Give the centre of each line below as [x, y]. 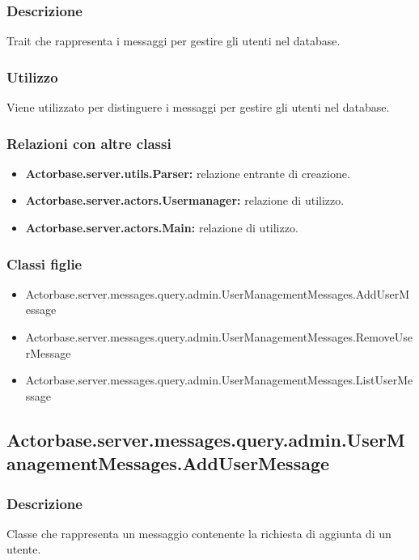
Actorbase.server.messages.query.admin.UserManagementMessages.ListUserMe [219, 380]
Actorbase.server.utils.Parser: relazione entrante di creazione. [188, 173]
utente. [24, 549]
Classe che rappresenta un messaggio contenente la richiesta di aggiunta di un [199, 533]
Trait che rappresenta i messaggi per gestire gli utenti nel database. [174, 41]
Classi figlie [44, 263]
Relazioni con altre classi [89, 143]
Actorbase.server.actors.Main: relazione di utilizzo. [162, 228]
